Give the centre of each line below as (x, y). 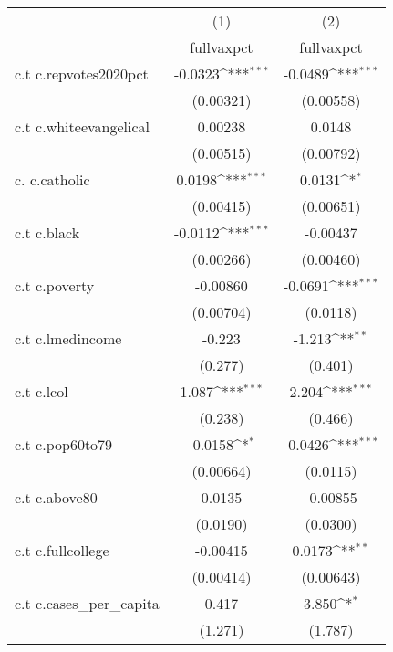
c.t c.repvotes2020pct (82, 74)
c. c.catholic (52, 179)
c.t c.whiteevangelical (82, 126)
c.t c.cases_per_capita (87, 603)
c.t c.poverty (55, 285)
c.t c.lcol (41, 391)
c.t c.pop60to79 (64, 444)
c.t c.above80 (56, 497)
